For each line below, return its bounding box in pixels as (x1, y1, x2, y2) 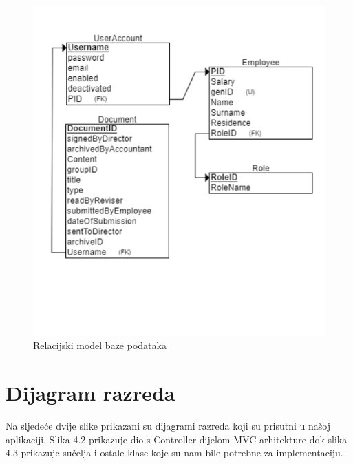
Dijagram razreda (6, 379, 175, 407)
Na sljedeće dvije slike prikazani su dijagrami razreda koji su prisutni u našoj (6, 419, 331, 433)
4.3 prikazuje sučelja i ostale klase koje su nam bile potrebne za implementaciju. (6, 445, 343, 460)
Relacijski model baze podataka (33, 338, 167, 352)
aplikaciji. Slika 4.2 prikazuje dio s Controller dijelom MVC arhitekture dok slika (6, 432, 347, 446)
